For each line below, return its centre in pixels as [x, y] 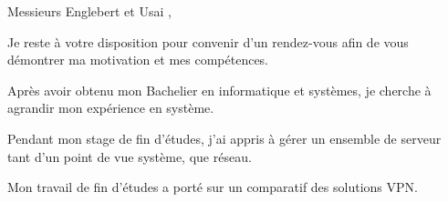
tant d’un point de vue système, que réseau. [130, 156]
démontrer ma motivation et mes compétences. [138, 60]
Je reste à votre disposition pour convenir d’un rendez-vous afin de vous [208, 41]
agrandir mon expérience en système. [111, 108]
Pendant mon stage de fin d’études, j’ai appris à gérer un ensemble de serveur [224, 138]
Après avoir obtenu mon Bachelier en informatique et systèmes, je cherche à [219, 90]
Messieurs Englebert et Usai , [89, 11]
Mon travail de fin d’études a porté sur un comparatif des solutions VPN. [213, 187]
